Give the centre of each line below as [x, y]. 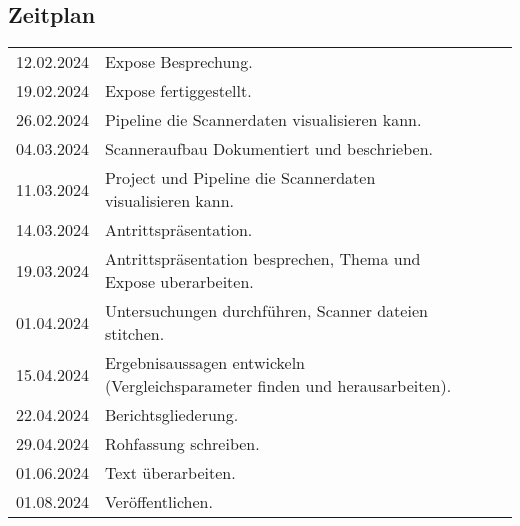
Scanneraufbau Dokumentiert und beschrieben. [268, 149]
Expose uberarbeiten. [179, 282]
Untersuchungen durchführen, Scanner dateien [266, 311]
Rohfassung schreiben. [182, 444]
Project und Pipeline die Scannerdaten [240, 178]
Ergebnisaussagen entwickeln [204, 363]
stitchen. [134, 334]
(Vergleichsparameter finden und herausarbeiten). [278, 386]
